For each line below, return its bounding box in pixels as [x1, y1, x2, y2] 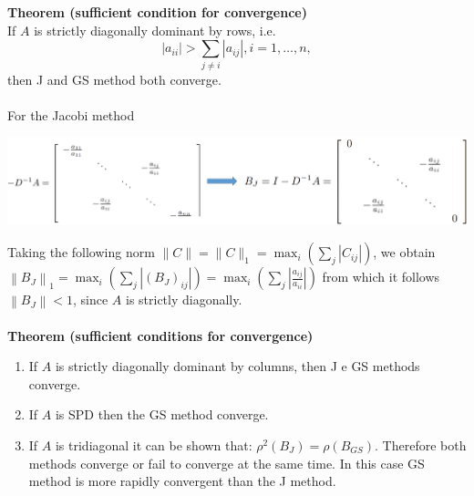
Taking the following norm [7, 243, 155, 262]
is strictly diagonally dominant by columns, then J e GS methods [55, 356, 420, 376]
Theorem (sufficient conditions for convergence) [7, 325, 314, 345]
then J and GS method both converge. [7, 69, 222, 88]
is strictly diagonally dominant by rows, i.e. [34, 20, 276, 39]
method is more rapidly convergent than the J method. [28, 471, 336, 491]
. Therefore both [375, 436, 467, 455]
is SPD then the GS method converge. [55, 405, 269, 424]
